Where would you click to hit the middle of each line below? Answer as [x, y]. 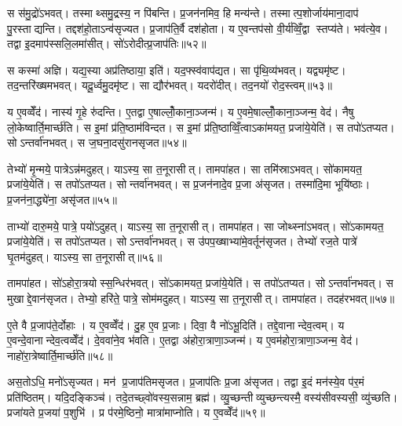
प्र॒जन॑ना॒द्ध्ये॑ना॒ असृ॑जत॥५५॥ [62, 199]
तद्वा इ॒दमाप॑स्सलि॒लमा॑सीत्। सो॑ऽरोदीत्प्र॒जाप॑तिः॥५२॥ [107, 44]
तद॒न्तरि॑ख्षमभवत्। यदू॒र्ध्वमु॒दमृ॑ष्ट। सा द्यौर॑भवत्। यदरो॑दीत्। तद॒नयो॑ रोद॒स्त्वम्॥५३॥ [170, 85]
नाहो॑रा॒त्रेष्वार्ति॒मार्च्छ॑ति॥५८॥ [60, 355]
